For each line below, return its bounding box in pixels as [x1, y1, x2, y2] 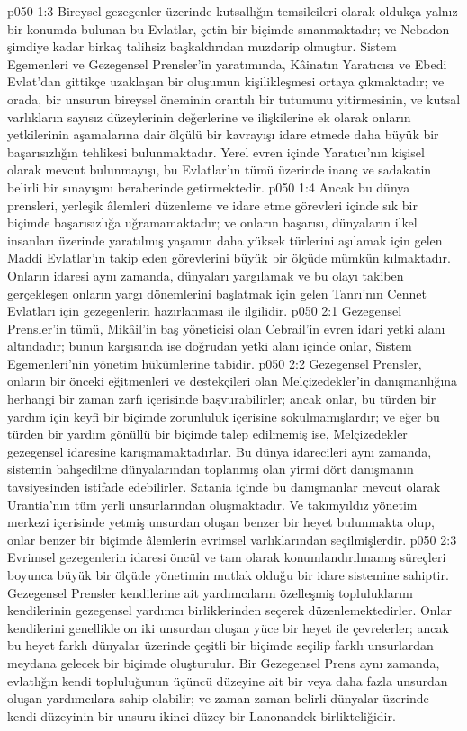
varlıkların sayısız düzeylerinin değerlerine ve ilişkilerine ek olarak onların [7, 107, 411, 126]
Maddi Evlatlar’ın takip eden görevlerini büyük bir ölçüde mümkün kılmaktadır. [7, 248, 451, 267]
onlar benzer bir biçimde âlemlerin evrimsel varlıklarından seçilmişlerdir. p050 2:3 [7, 530, 457, 548]
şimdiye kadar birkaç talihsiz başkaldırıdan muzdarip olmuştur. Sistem [7, 37, 397, 56]
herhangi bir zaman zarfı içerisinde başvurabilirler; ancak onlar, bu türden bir [7, 389, 436, 408]
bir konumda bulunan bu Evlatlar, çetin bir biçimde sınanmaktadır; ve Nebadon [7, 19, 450, 38]
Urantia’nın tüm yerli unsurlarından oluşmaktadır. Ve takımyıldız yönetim [7, 495, 418, 513]
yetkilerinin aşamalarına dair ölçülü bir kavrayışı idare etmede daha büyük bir [7, 125, 439, 144]
